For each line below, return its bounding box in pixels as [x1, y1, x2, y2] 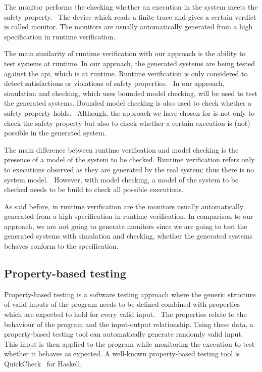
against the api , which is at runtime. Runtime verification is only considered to [4, 68, 248, 78]
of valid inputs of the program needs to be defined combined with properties [4, 299, 240, 309]
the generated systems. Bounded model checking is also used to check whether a [4, 98, 252, 108]
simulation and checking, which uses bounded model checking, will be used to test [4, 87, 257, 98]
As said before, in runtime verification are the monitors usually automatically [4, 201, 244, 211]
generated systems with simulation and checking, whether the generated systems [4, 230, 253, 241]
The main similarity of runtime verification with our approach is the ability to [4, 48, 246, 59]
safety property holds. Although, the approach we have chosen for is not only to [4, 107, 255, 118]
